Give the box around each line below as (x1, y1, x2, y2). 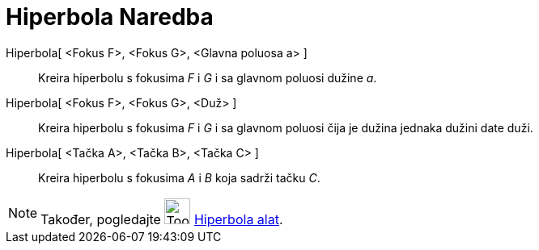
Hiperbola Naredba (6, 3, 214, 31)
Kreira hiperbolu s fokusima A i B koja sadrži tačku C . (38, 170, 320, 185)
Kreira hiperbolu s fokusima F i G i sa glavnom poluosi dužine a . (38, 70, 377, 85)
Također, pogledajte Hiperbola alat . (40, 210, 283, 227)
